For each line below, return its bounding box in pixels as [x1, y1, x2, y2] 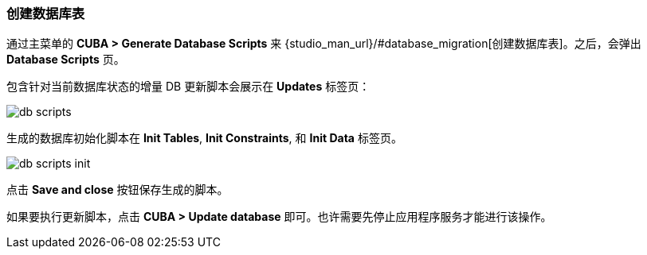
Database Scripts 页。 [6, 52, 125, 67]
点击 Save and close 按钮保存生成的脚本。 [6, 183, 229, 197]
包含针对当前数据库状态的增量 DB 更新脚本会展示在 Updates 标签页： [6, 79, 371, 94]
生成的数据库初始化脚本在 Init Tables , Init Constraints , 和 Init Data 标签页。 [6, 131, 402, 145]
